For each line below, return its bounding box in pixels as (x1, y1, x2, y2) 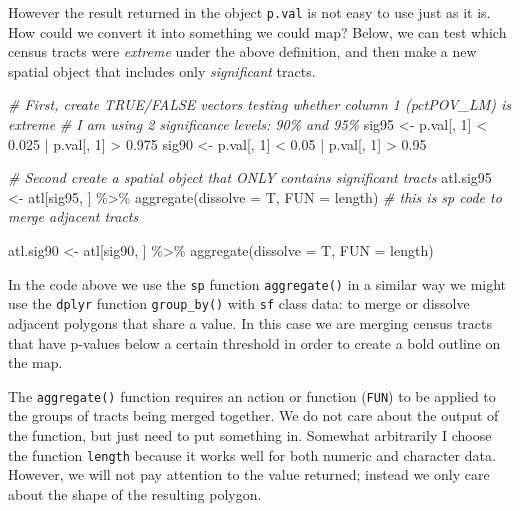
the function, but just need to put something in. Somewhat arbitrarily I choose (8, 424, 492, 445)
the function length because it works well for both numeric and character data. (8, 444, 496, 465)
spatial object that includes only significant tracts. (8, 60, 316, 81)
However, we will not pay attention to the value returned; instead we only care (8, 464, 490, 485)
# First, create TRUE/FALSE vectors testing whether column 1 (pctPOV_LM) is (8, 94, 511, 115)
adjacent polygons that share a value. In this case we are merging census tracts (8, 312, 493, 333)
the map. (8, 352, 63, 373)
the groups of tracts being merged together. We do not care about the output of (8, 405, 499, 426)
